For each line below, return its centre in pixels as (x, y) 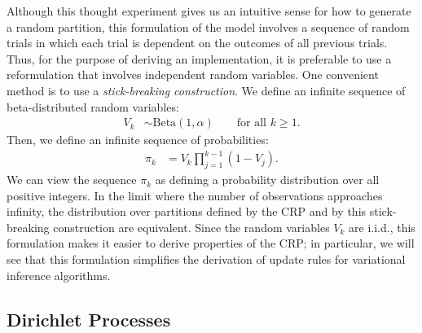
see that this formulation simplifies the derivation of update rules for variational (206, 259)
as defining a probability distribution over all (267, 180)
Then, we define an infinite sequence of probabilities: (138, 140)
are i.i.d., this (382, 227)
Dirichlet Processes (89, 319)
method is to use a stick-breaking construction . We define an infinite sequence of (206, 90)
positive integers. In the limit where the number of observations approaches (195, 195)
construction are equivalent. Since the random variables (191, 227)
